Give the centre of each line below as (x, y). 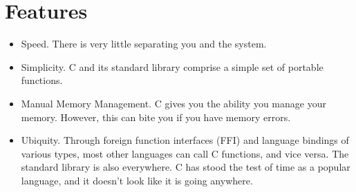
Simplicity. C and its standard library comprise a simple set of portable (172, 66)
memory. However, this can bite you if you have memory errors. (156, 117)
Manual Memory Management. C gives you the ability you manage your (174, 103)
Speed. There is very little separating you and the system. (144, 44)
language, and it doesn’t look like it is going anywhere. (137, 180)
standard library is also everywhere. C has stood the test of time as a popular (186, 167)
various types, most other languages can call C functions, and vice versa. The (185, 153)
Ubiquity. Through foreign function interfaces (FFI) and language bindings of (185, 140)
